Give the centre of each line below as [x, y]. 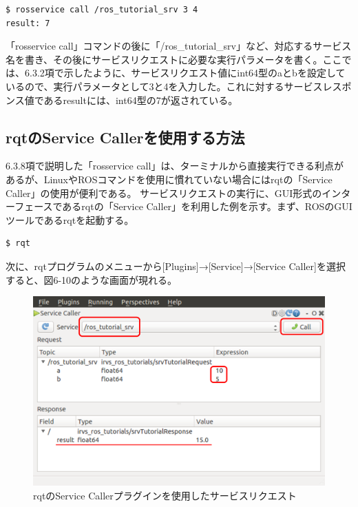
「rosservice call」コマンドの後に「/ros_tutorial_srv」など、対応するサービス [179, 46]
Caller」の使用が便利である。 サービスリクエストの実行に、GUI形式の [164, 193]
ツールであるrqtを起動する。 [70, 219]
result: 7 [28, 23]
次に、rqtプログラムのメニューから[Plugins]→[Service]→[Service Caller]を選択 [176, 266]
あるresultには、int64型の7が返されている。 [141, 100]
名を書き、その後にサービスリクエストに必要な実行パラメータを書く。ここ [174, 59]
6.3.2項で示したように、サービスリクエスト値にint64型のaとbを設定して [185, 73]
